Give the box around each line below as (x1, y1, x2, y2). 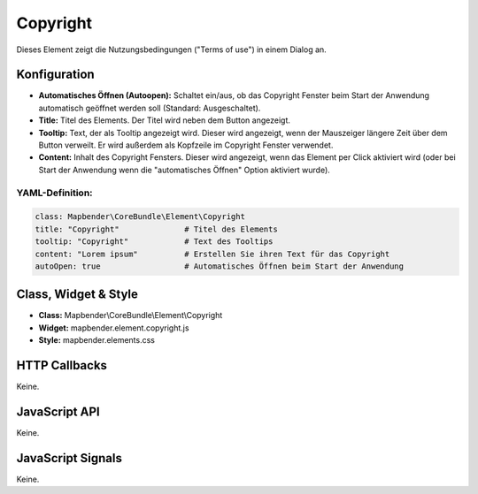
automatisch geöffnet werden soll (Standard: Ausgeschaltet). (38, 103, 261, 113)
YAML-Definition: (16, 186, 93, 199)
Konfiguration (16, 67, 95, 82)
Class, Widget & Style (16, 287, 139, 302)
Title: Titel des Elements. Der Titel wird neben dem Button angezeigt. (38, 115, 291, 125)
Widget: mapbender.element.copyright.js (38, 323, 189, 333)
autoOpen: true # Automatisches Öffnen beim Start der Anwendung (35, 261, 405, 271)
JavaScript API (16, 404, 101, 419)
